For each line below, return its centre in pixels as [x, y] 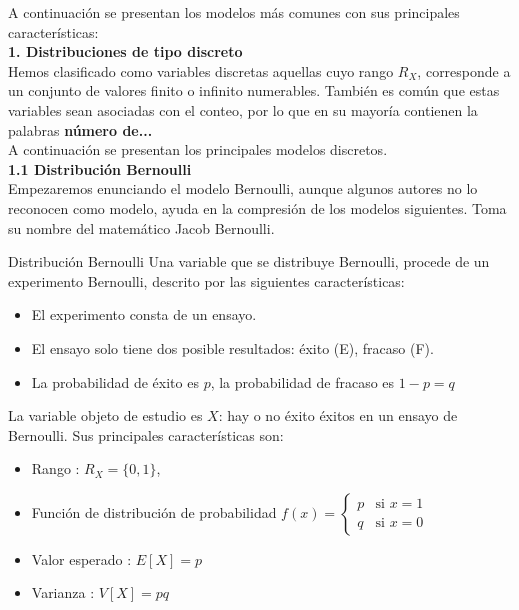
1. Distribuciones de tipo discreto [125, 51]
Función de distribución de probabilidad [154, 511]
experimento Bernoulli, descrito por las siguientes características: [206, 280]
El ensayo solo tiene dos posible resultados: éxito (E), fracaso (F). [232, 347]
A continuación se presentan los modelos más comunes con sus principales [234, 12]
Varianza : [63, 592]
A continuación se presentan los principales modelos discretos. [198, 149]
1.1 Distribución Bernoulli [100, 168]
